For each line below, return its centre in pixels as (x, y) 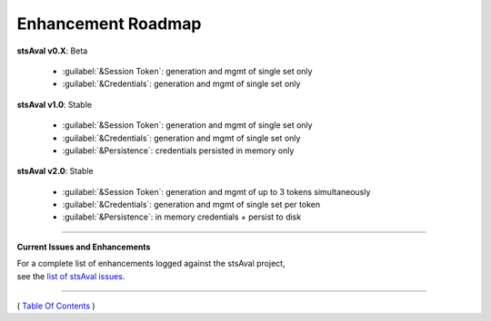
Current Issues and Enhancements (84, 247)
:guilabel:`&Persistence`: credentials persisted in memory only (178, 151)
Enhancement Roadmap (109, 24)
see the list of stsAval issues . (71, 276)
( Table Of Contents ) (56, 306)
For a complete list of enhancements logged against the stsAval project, (151, 264)
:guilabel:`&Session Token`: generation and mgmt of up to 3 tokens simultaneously (216, 191)
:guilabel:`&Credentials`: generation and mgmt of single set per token (191, 205)
